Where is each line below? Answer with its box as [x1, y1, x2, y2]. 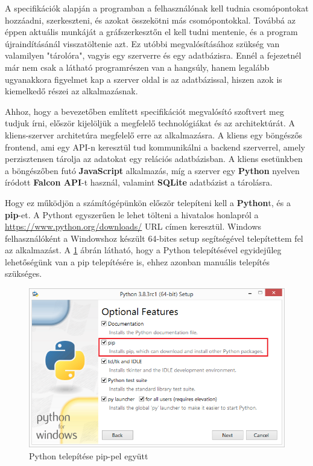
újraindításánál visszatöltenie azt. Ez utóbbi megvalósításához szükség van [5, 37, 280, 50]
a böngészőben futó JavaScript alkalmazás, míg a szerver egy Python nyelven [5, 164, 300, 176]
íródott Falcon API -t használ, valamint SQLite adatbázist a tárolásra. [5, 176, 273, 189]
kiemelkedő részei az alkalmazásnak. [5, 85, 138, 97]
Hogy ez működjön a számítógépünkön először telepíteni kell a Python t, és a [5, 196, 291, 209]
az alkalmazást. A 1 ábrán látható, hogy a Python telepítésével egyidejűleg [5, 244, 282, 256]
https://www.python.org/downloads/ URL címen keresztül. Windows [5, 220, 262, 233]
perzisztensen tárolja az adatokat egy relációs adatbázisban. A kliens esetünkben [5, 152, 303, 165]
